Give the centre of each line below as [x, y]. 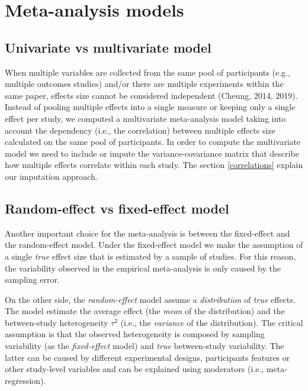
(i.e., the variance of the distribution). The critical [212, 322]
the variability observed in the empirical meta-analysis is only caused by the [143, 268]
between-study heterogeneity [57, 322]
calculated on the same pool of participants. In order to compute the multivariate [153, 142]
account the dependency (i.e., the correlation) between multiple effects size [140, 130]
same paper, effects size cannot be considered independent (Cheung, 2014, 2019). [151, 95]
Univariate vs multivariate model [108, 47]
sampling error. [32, 279]
